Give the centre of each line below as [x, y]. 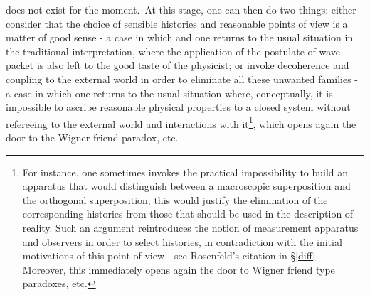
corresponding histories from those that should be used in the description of [188, 214]
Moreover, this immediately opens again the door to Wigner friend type [179, 269]
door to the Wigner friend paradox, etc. [92, 137]
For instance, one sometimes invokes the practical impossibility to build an [185, 172]
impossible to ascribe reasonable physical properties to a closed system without [178, 107]
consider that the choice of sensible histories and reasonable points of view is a [177, 23]
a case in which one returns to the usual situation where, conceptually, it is [169, 93]
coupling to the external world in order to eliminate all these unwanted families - [182, 79]
